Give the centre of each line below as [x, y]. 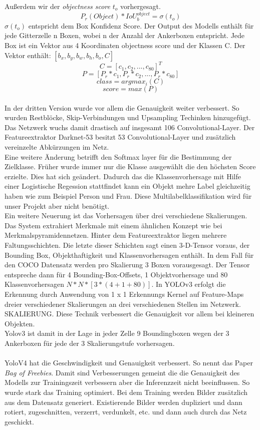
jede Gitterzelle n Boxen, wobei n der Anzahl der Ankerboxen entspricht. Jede [125, 35]
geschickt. [19, 421]
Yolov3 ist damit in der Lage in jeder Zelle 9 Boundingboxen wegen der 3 [117, 333]
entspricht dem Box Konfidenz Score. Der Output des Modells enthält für [141, 25]
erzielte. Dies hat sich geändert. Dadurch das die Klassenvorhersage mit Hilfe [123, 176]
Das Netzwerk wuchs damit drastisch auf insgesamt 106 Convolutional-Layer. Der [130, 127]
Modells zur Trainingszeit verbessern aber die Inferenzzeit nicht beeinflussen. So [127, 382]
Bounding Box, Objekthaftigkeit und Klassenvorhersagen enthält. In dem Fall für [129, 255]
